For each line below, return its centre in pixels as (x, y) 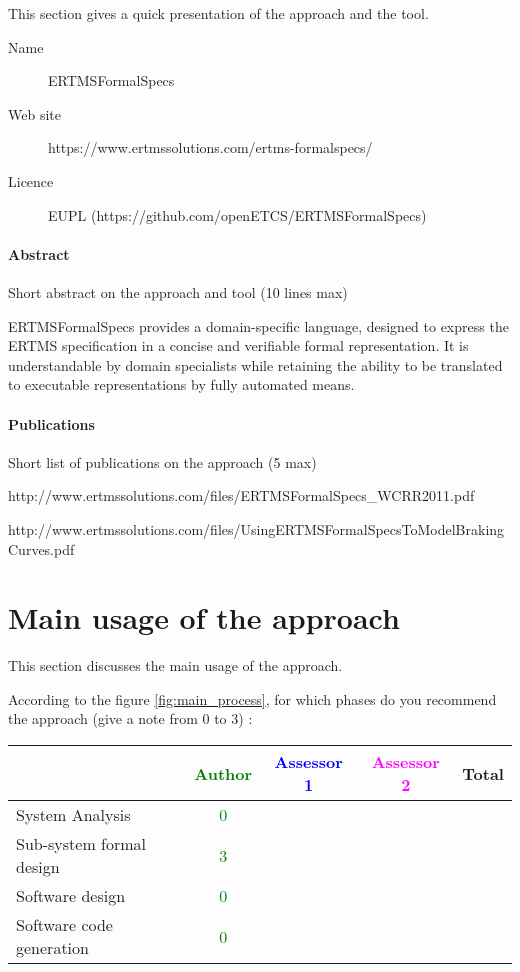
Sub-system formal (81, 843)
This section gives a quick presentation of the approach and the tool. (218, 13)
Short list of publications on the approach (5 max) (162, 461)
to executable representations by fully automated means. (181, 384)
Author (223, 773)
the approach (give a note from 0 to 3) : (130, 718)
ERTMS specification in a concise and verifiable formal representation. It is (238, 345)
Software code (64, 924)
